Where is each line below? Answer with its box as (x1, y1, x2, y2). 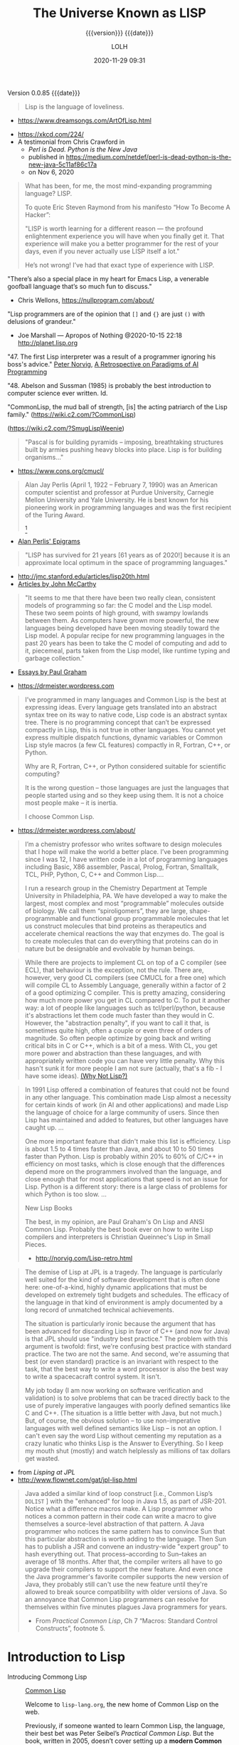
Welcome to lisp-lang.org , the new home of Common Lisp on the (25, 1699, 219, 1709)
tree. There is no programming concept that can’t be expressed (24, 717, 211, 727)
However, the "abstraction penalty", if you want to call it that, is (24, 1018, 210, 1027)
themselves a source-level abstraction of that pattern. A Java (24, 1519, 205, 1528)
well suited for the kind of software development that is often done (24, 1275, 221, 1284)
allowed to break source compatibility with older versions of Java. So (24, 1587, 228, 1596)
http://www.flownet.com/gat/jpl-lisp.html (17, 1475, 137, 1484)
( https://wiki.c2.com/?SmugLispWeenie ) (7, 423, 124, 432)
